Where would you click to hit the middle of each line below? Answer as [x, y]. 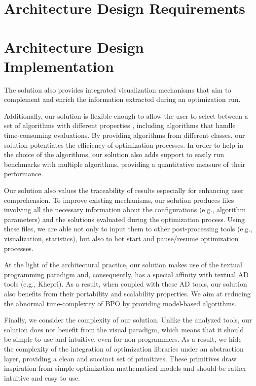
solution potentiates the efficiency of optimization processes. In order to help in [124, 145]
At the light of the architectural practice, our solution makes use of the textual [123, 265]
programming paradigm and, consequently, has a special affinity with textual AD [127, 274]
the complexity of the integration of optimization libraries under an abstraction [124, 348]
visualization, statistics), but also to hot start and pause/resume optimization [121, 238]
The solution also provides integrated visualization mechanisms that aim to [118, 89]
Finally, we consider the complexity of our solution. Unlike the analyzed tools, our [128, 320]
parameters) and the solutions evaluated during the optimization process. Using [124, 219]
